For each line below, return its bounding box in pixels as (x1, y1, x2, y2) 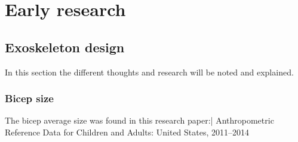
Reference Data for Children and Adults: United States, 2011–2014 (5, 125, 250, 138)
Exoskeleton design (5, 37, 125, 56)
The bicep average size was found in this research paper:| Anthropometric (5, 114, 274, 127)
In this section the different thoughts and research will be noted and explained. (5, 65, 294, 78)
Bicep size (5, 91, 54, 106)
